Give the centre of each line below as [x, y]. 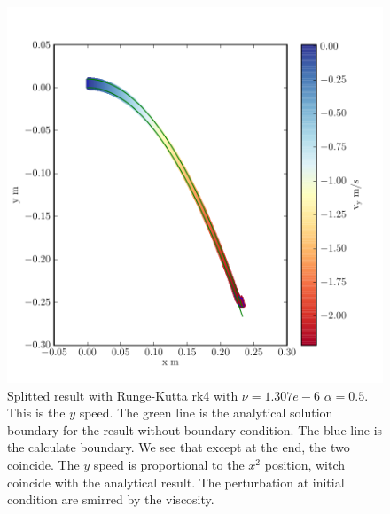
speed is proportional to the [169, 464]
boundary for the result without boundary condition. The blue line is [195, 429]
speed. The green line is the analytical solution [206, 413]
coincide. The [43, 464]
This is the [36, 413]
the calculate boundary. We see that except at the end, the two [179, 447]
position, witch [305, 464]
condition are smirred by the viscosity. [111, 499]
